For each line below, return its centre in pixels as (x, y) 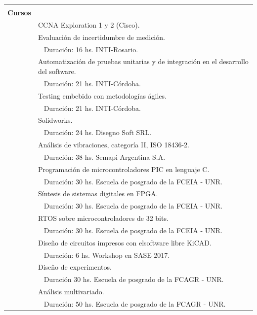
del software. (57, 71)
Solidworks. (55, 120)
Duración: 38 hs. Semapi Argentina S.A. (105, 157)
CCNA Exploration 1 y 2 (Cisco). (89, 24)
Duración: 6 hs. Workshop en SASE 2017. (107, 255)
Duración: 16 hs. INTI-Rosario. (91, 49)
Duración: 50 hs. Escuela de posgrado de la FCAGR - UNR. (135, 304)
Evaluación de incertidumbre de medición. (101, 37)
